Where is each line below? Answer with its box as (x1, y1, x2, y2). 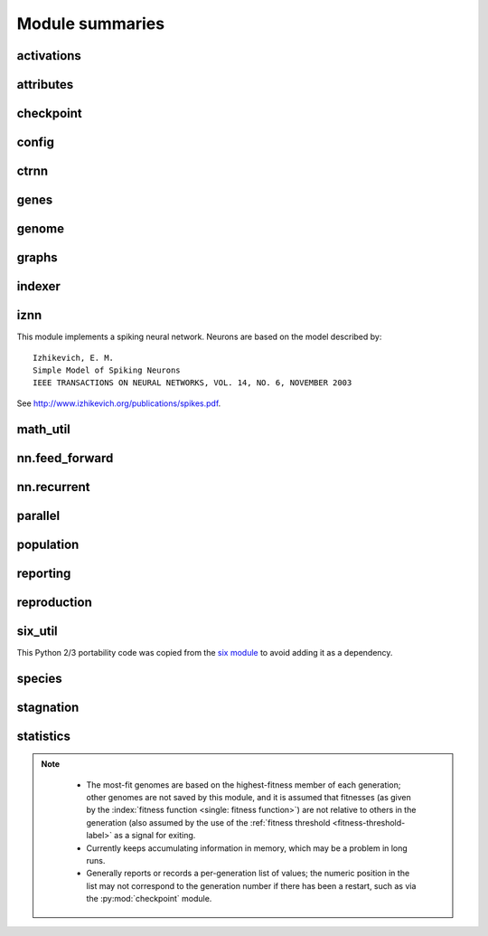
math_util (16, 421, 71, 437)
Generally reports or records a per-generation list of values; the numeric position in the (86, 868, 410, 879)
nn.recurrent (16, 479, 90, 495)
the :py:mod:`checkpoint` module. (86, 893, 212, 904)
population (16, 536, 80, 552)
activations (16, 48, 81, 63)
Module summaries (16, 14, 165, 33)
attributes (16, 77, 74, 92)
